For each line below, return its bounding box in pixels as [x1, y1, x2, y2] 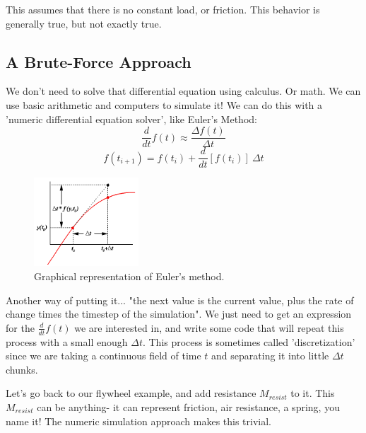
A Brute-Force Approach [6, 50, 191, 72]
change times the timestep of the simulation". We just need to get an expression [6, 306, 352, 321]
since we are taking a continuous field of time [6, 348, 201, 363]
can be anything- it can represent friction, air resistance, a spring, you [37, 399, 340, 414]
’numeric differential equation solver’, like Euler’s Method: [6, 111, 257, 126]
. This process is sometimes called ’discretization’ [142, 334, 355, 349]
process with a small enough [6, 334, 128, 349]
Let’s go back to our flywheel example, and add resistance [6, 386, 256, 400]
